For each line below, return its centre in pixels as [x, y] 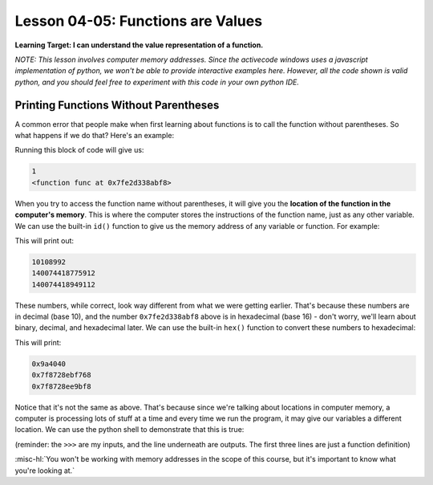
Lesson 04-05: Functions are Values [139, 21]
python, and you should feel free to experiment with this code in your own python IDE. [157, 82]
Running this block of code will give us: [79, 150]
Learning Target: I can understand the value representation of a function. [139, 45]
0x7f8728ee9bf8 [61, 386]
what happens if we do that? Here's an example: [95, 136]
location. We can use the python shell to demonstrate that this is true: [129, 430]
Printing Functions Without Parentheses [117, 105]
